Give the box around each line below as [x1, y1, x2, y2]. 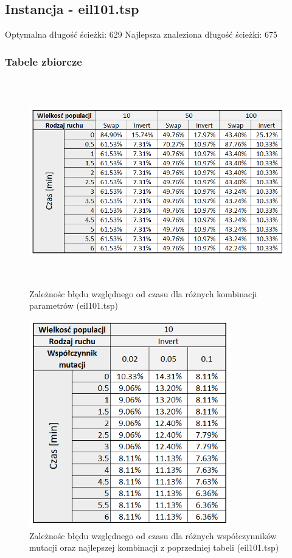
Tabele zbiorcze [5, 53, 82, 69]
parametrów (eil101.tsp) [29, 299, 118, 312]
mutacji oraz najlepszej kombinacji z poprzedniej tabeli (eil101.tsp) [29, 541, 279, 554]
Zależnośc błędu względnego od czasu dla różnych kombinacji [29, 287, 257, 300]
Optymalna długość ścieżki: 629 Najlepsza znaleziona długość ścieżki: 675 [5, 28, 278, 41]
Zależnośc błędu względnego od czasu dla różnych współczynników [29, 529, 277, 542]
